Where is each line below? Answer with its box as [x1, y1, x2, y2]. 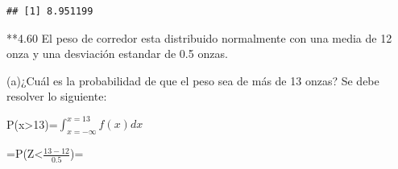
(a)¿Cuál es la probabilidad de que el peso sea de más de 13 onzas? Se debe [6, 72, 379, 89]
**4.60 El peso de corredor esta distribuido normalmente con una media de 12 [6, 29, 392, 46]
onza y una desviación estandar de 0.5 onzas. [6, 45, 228, 62]
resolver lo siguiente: [6, 88, 107, 105]
